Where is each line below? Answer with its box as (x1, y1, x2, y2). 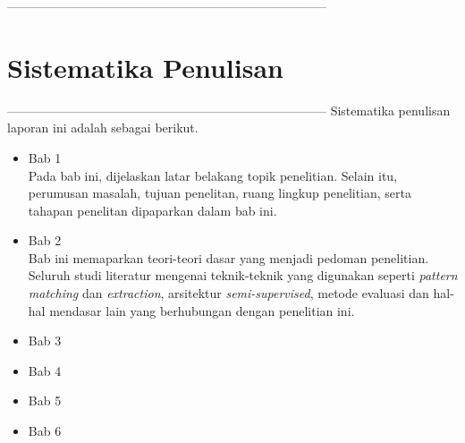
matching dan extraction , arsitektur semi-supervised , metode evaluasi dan (28, 284, 429, 302)
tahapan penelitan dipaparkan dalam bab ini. (28, 200, 277, 219)
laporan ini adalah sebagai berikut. (7, 118, 199, 137)
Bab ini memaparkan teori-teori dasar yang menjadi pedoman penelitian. (28, 248, 429, 267)
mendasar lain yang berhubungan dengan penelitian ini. (49, 301, 355, 319)
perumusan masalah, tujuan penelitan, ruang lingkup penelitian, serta (28, 183, 412, 202)
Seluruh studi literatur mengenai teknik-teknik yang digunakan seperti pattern (28, 266, 458, 285)
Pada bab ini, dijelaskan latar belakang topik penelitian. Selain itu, (28, 166, 398, 184)
